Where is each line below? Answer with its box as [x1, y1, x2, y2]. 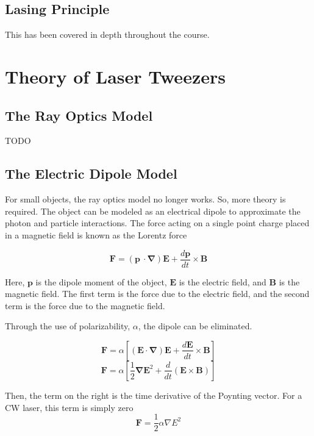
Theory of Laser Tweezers [5, 63, 226, 88]
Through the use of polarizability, [5, 320, 130, 332]
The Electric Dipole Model [5, 164, 177, 183]
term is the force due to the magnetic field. [5, 299, 165, 312]
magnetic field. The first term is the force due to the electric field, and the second [5, 287, 310, 300]
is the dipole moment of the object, [35, 275, 167, 288]
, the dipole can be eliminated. [138, 320, 252, 332]
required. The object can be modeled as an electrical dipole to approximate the [5, 204, 301, 217]
